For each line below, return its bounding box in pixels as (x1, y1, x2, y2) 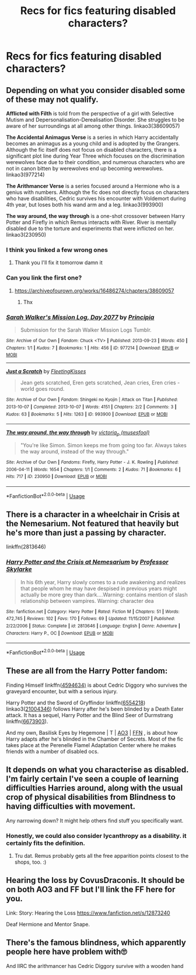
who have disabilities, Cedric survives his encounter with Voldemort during (6, 195, 186, 202)
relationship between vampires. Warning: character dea (20, 597, 154, 604)
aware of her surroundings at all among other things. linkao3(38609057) (6, 122, 180, 129)
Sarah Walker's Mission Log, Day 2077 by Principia (6, 313, 155, 321)
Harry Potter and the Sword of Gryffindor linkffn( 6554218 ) (6, 699, 146, 706)
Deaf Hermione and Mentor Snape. (6, 921, 90, 928)
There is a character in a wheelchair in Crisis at (6, 509, 180, 519)
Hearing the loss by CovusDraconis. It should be (6, 875, 185, 885)
